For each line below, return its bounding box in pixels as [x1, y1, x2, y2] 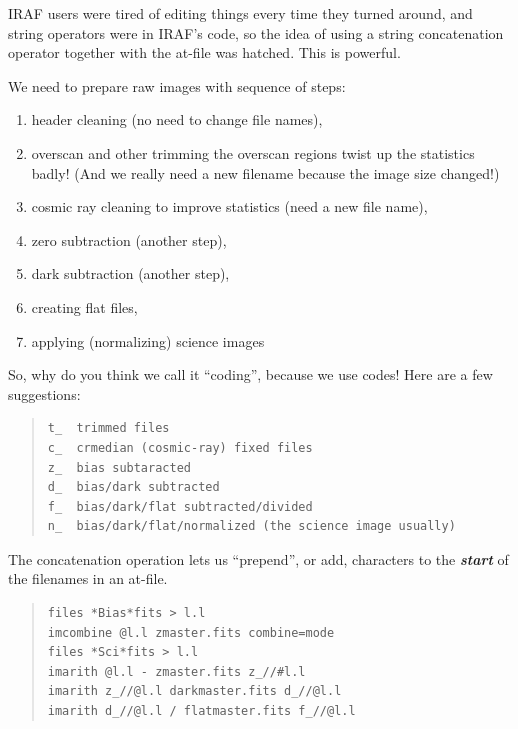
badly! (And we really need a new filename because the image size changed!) [31, 162, 500, 183]
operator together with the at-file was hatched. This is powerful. [8, 42, 401, 63]
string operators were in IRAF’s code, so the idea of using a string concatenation [8, 22, 504, 43]
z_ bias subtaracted [47, 460, 191, 475]
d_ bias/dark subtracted [47, 480, 220, 495]
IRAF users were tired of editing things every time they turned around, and [8, 3, 473, 23]
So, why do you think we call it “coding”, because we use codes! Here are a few [8, 364, 493, 385]
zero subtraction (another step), [31, 229, 227, 250]
